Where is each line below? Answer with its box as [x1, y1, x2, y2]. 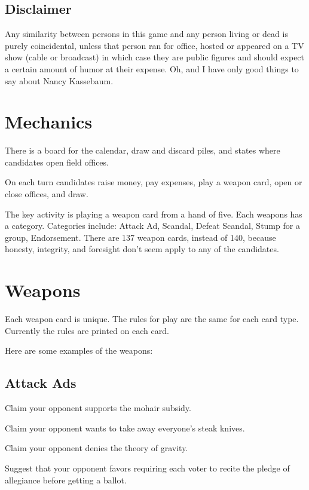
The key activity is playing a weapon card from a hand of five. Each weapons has [5, 207, 302, 220]
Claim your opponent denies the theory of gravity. [5, 442, 188, 454]
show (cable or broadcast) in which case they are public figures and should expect [5, 51, 305, 63]
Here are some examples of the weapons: [5, 344, 153, 357]
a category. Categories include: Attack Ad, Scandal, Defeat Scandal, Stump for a [5, 219, 300, 232]
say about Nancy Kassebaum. [5, 74, 114, 87]
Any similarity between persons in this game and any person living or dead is [5, 27, 288, 40]
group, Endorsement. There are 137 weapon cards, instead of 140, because [5, 231, 276, 243]
